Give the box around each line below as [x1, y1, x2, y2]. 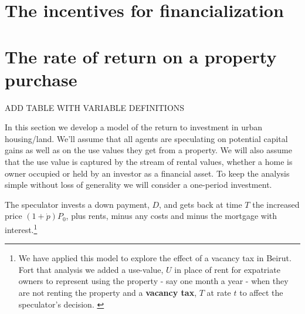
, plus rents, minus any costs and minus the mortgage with [66, 210, 277, 222]
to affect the [239, 286, 283, 299]
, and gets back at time [159, 198, 242, 210]
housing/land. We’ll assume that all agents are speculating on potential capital [5, 132, 288, 144]
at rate [206, 286, 231, 299]
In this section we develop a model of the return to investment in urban [5, 121, 262, 133]
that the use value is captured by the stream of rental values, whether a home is [5, 156, 293, 168]
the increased [252, 198, 300, 210]
